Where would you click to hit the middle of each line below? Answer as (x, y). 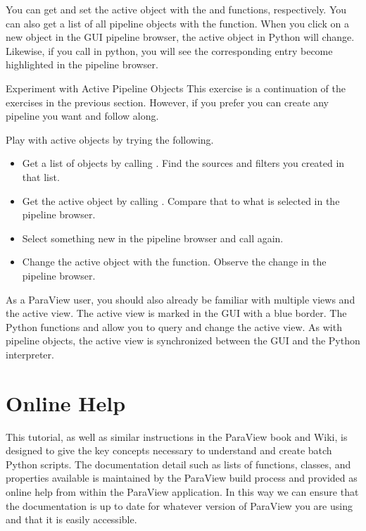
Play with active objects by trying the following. (110, 139)
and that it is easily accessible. (71, 519)
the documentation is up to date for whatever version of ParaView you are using (179, 505)
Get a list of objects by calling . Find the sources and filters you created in (183, 163)
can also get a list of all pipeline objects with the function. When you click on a (177, 23)
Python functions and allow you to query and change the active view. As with (174, 326)
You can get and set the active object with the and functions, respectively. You (176, 9)
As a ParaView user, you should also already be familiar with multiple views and (181, 299)
